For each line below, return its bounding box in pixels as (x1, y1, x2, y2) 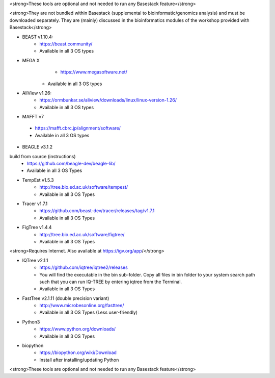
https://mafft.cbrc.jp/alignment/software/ (35, 125, 121, 131)
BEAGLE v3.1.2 (22, 144, 53, 150)
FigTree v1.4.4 (22, 224, 52, 231)
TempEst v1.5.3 (22, 177, 54, 183)
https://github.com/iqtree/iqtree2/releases (39, 264, 128, 270)
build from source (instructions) (9, 153, 76, 159)
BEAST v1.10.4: (22, 34, 53, 40)
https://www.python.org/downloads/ (39, 326, 116, 332)
